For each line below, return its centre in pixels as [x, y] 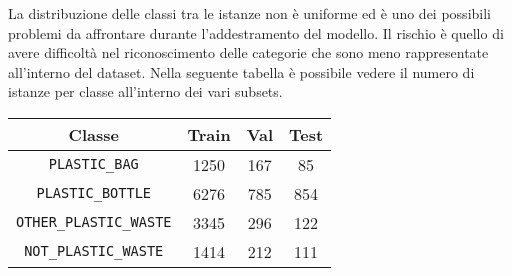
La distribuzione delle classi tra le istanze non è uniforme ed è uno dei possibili [249, 13]
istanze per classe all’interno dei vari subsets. [145, 91]
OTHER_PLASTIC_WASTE [94, 222]
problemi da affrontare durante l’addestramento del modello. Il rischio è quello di [256, 32]
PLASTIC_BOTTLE [94, 193]
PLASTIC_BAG [93, 164]
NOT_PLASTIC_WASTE [94, 251]
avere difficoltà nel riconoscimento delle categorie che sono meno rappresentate [248, 52]
